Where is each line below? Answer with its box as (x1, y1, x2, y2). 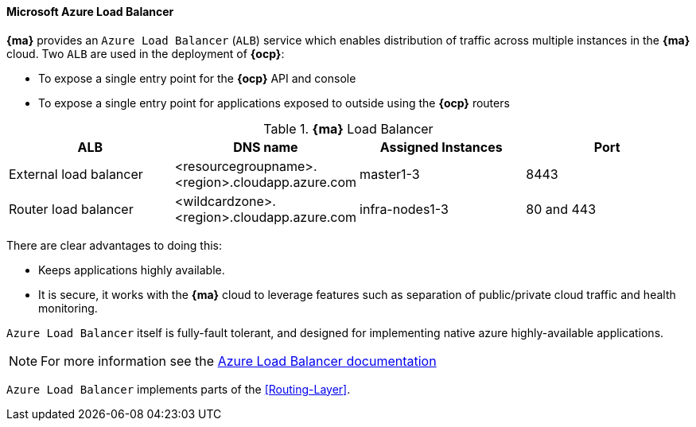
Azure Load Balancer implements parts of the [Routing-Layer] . (6, 382, 351, 396)
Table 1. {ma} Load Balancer (263, 120, 434, 137)
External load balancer (9, 165, 143, 182)
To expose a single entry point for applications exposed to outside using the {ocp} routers (38, 95, 510, 110)
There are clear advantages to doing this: (6, 238, 222, 252)
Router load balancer (9, 200, 134, 217)
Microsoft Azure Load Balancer (6, 5, 174, 18)
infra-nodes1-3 (360, 200, 449, 217)
